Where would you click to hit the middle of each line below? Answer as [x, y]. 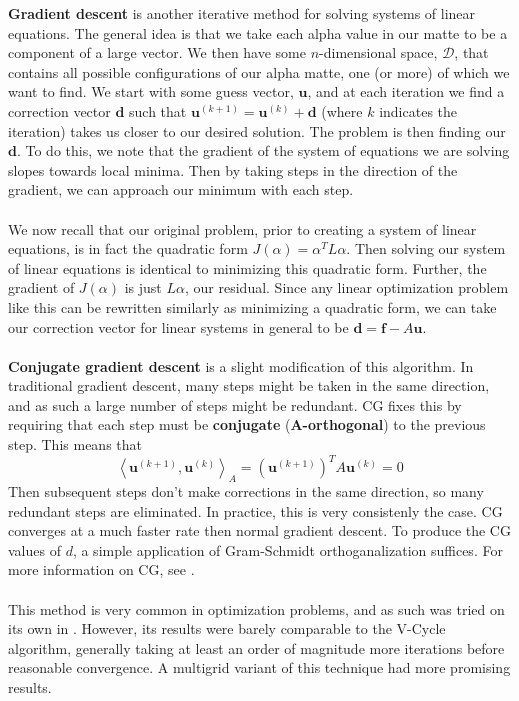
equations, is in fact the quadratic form [128, 248]
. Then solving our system [426, 248]
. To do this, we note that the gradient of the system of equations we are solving [263, 150]
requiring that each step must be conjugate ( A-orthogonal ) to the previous [247, 424]
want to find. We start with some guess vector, [151, 91]
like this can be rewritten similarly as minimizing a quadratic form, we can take [252, 306]
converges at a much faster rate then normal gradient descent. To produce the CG [259, 530]
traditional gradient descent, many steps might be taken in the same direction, [249, 385]
